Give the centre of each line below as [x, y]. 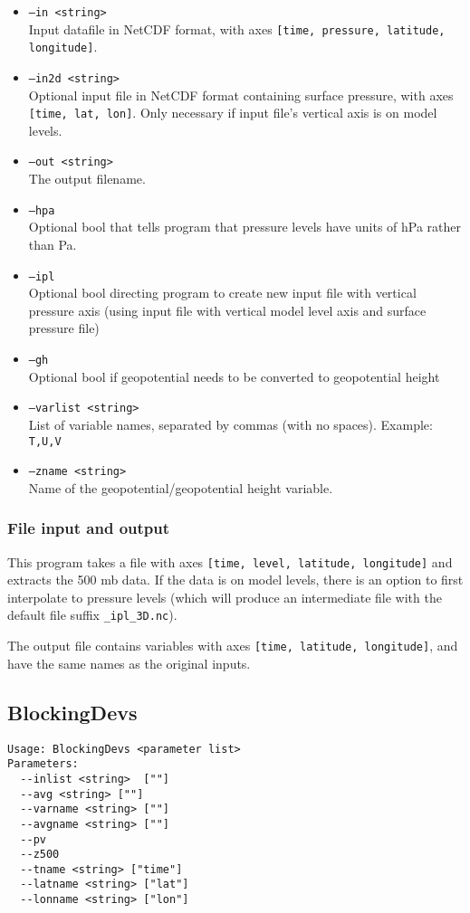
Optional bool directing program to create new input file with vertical [222, 293]
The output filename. [87, 179]
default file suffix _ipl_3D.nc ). [92, 615]
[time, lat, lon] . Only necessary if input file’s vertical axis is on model [233, 113]
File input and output [89, 528]
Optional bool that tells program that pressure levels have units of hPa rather [245, 227]
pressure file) [64, 328]
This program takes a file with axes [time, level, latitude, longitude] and [230, 561]
